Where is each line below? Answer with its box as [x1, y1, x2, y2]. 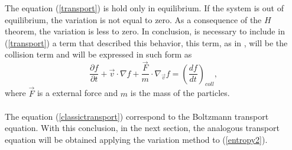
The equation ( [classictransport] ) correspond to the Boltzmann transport [5, 110, 269, 122]
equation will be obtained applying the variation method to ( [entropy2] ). [5, 133, 268, 146]
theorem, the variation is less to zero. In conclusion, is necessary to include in [5, 25, 285, 37]
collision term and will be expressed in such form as [5, 48, 192, 60]
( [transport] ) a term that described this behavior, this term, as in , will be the [5, 36, 288, 49]
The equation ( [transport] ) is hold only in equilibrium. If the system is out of [5, 2, 284, 14]
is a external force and [37, 87, 118, 99]
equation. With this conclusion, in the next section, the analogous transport [5, 122, 280, 134]
